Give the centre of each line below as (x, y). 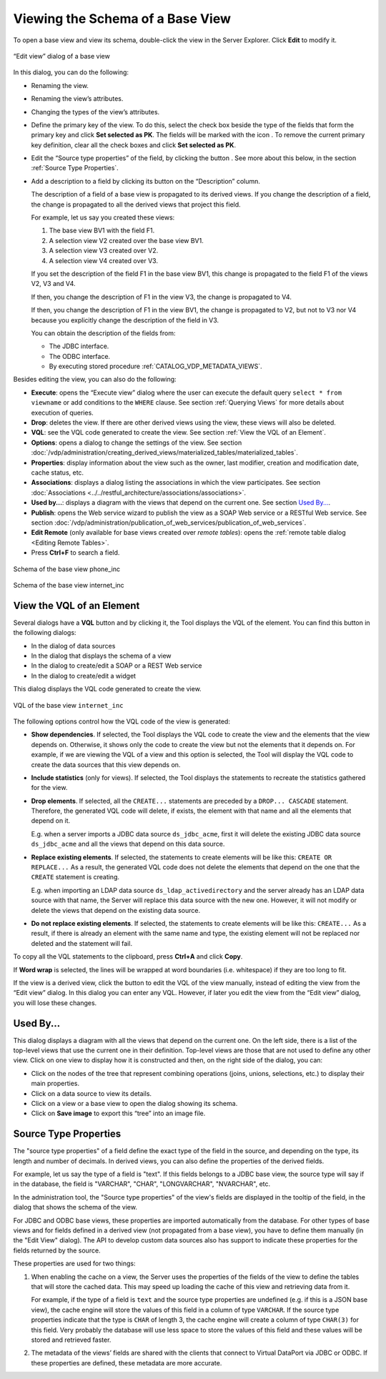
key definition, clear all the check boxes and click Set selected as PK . (133, 145)
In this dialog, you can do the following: (71, 72)
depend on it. (51, 821)
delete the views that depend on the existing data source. (115, 910)
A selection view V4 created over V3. (104, 260)
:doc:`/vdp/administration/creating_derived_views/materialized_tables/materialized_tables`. (164, 453)
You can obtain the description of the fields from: (103, 333)
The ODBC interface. (80, 356)
